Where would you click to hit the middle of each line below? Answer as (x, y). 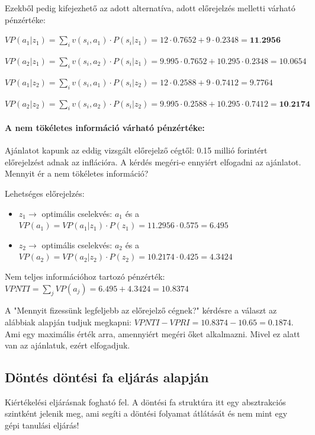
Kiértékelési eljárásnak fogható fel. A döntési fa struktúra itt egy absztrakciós (145, 402)
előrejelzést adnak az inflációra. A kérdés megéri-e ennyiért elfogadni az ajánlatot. (153, 161)
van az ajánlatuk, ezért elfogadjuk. (67, 345)
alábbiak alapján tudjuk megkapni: (68, 322)
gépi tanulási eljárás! (42, 425)
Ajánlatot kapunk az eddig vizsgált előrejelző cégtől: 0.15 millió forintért (136, 150)
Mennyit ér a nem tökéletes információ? (77, 173)
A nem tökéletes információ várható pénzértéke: (105, 127)
